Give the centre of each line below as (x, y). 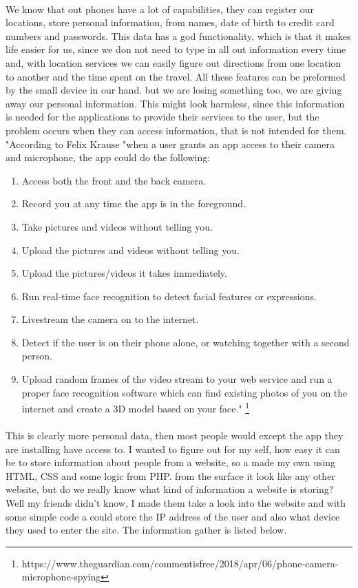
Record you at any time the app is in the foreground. (134, 203)
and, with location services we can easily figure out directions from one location (173, 62)
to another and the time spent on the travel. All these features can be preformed (176, 76)
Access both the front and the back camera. (114, 180)
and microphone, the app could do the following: (108, 157)
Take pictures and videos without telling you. (117, 226)
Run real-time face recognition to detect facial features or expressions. (169, 296)
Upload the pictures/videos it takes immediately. (124, 273)
